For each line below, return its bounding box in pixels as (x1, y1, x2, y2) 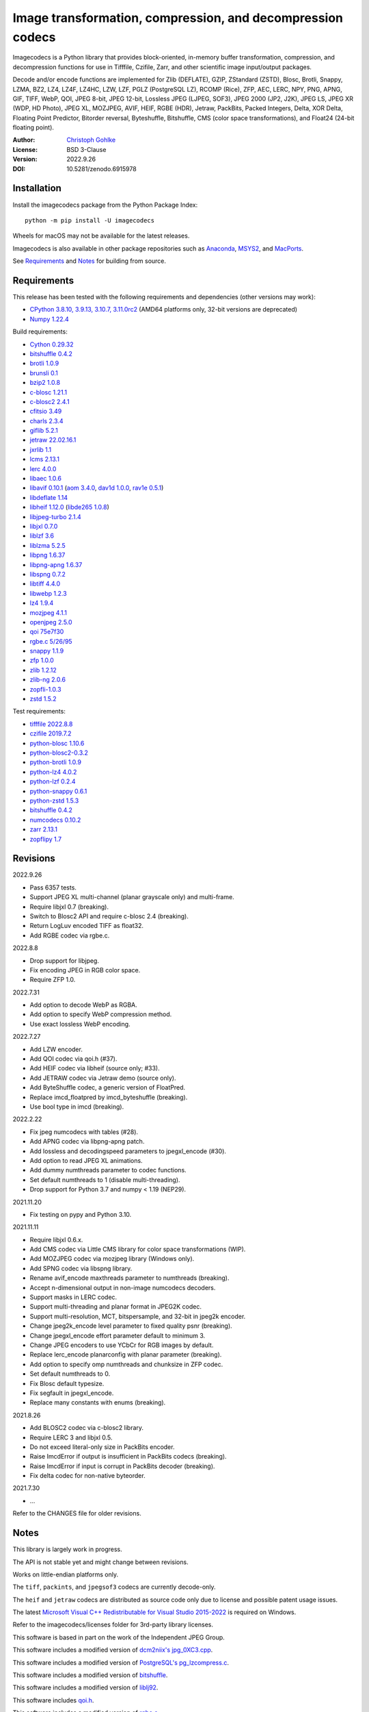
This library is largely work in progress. (12, 1545, 122, 1554)
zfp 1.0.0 (29, 656, 54, 664)
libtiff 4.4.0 (29, 579, 61, 588)
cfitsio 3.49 (29, 407, 62, 416)
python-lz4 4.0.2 (29, 768, 77, 776)
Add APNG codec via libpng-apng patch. (29, 1137, 145, 1146)
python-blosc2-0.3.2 (29, 748, 89, 757)
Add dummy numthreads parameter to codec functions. (29, 1166, 187, 1174)
